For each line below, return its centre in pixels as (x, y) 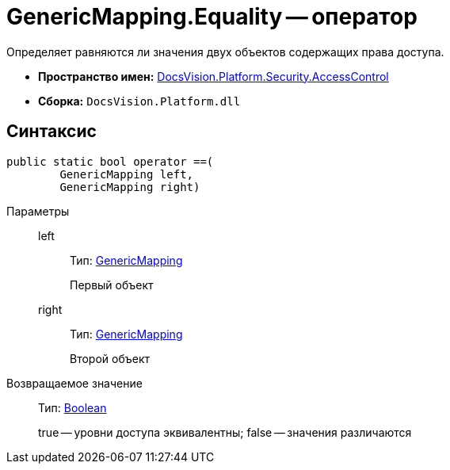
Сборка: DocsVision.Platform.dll (139, 101)
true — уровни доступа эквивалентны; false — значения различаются (225, 432)
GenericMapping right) (130, 187)
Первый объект (112, 285)
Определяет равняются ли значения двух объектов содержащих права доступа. (225, 52)
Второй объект (110, 358)
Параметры (38, 211)
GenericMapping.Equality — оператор (212, 17)
